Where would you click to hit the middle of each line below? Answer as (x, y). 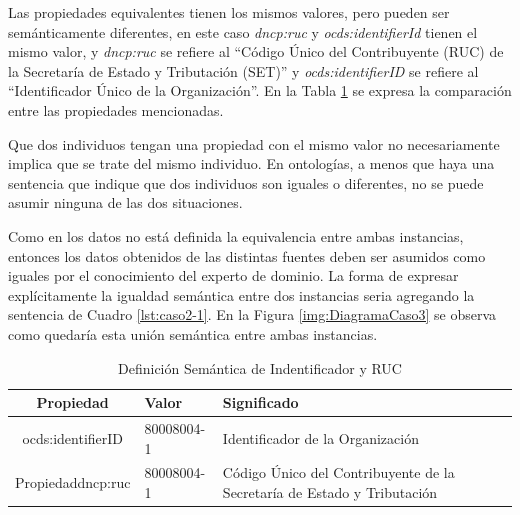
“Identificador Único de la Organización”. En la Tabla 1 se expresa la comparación (260, 90)
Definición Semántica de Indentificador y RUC (260, 367)
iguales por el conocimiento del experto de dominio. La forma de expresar (233, 275)
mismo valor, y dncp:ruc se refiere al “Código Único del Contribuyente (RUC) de (256, 51)
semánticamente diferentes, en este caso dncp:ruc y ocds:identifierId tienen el (243, 31)
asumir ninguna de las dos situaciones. (125, 202)
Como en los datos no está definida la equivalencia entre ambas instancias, (236, 235)
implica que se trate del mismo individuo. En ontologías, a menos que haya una (251, 163)
